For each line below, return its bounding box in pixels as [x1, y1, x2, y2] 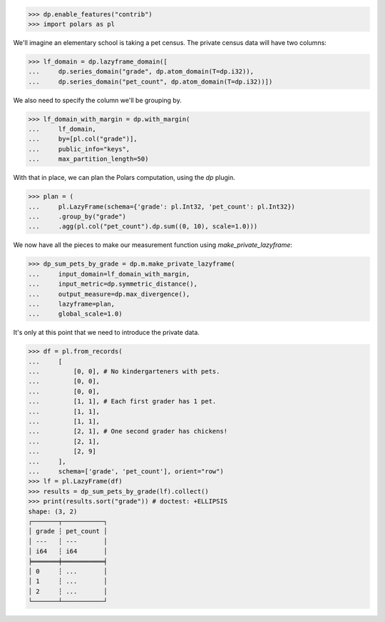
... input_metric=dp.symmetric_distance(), [28, 280, 197, 289]
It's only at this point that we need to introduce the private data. [13, 328, 200, 337]
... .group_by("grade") [28, 213, 126, 221]
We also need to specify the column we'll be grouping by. [13, 96, 182, 104]
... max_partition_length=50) [28, 155, 149, 164]
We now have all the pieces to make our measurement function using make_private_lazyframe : [13, 241, 292, 249]
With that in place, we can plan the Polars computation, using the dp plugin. [13, 174, 235, 182]
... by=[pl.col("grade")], [28, 135, 138, 143]
